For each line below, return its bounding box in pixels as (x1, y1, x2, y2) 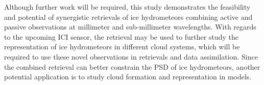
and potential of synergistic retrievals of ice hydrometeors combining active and (4, 11, 253, 22)
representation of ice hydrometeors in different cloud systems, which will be (4, 41, 240, 52)
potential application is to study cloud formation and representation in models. (4, 71, 252, 82)
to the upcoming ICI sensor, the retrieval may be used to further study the (4, 31, 238, 42)
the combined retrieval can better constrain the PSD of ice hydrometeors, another (4, 61, 260, 72)
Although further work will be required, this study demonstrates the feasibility (4, 2, 251, 12)
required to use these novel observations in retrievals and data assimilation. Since (4, 51, 258, 62)
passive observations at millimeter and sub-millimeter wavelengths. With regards (4, 21, 256, 32)
